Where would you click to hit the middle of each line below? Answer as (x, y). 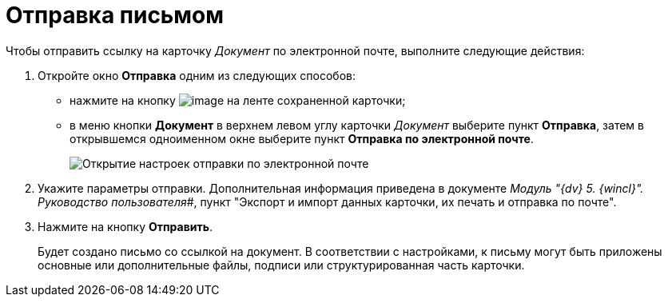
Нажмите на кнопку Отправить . (125, 226)
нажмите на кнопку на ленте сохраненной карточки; (238, 100)
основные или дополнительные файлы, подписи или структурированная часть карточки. (281, 265)
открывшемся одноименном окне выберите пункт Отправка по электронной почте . (302, 138)
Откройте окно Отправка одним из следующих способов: (197, 75)
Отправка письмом (115, 15)
